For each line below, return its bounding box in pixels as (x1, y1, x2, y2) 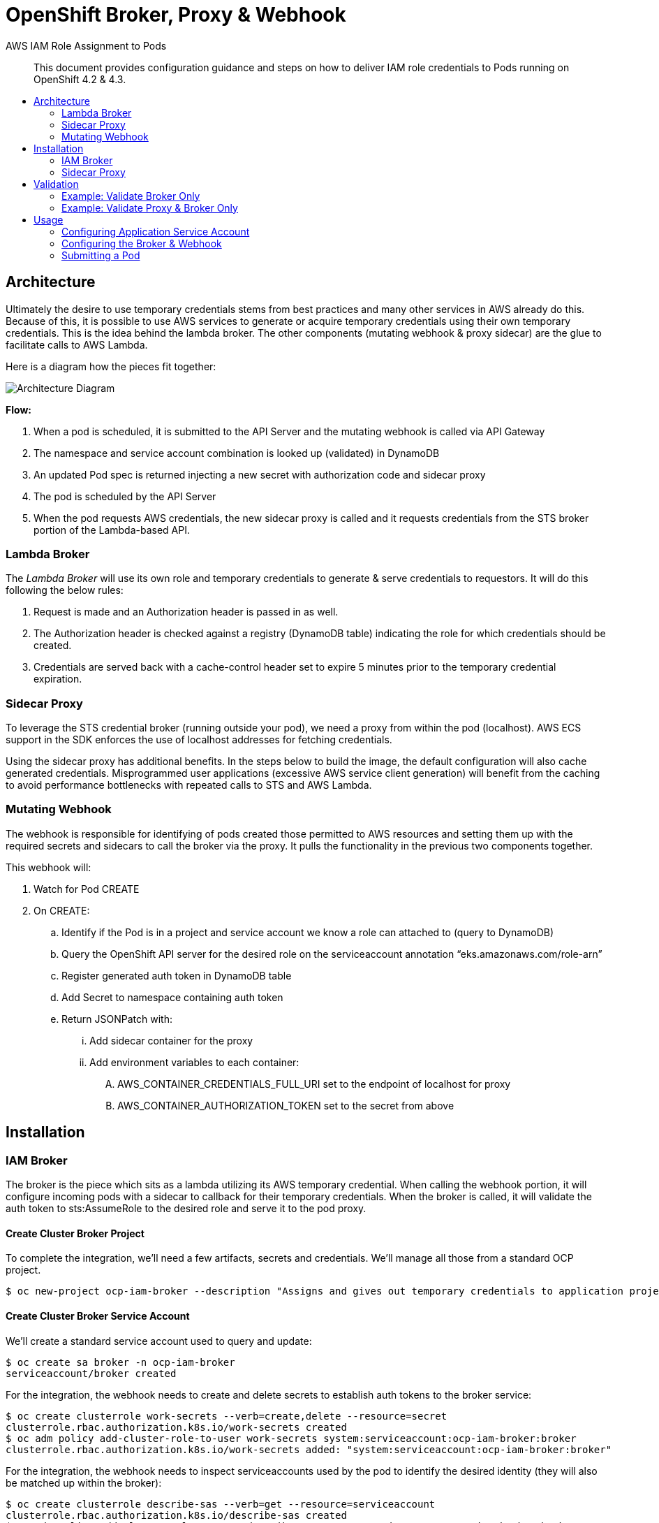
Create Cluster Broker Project (6, 1227, 145, 1239)
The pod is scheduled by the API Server (34, 490, 216, 502)
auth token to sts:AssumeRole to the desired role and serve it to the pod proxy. (6, 1202, 366, 1215)
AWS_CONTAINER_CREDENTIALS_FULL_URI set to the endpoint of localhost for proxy (117, 1077, 511, 1090)
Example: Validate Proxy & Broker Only (61, 201, 238, 214)
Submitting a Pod (61, 249, 140, 261)
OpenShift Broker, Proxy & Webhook (6, 3, 346, 27)
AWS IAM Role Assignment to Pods (6, 39, 167, 52)
